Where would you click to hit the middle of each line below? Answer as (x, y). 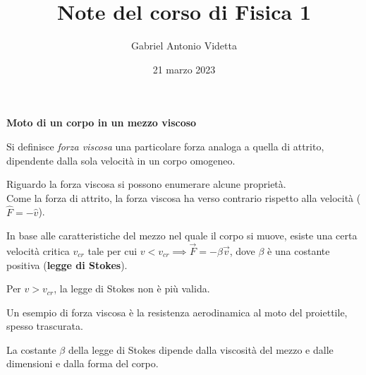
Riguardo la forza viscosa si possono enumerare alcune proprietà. (146, 184)
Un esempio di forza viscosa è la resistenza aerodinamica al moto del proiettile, (177, 312)
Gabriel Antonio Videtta (184, 46)
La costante (31, 349)
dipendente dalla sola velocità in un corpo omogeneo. (121, 160)
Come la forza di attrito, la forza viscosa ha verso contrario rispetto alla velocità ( (184, 197)
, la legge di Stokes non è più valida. (132, 288)
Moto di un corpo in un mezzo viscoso (102, 123)
